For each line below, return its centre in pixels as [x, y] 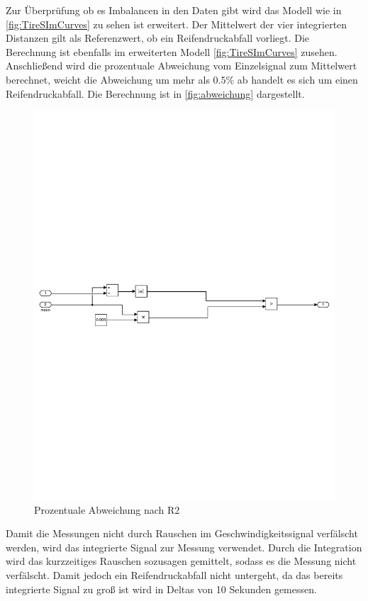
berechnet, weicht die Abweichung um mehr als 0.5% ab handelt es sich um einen [182, 79]
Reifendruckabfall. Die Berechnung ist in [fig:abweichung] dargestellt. [155, 93]
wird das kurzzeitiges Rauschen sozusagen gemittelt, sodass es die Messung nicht [181, 561]
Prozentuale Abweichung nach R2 [107, 509]
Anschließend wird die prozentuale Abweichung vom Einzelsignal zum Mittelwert [182, 66]
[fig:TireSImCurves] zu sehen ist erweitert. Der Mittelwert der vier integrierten [177, 24]
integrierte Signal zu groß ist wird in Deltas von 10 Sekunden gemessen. [161, 589]
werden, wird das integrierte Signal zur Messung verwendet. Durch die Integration [184, 547]
